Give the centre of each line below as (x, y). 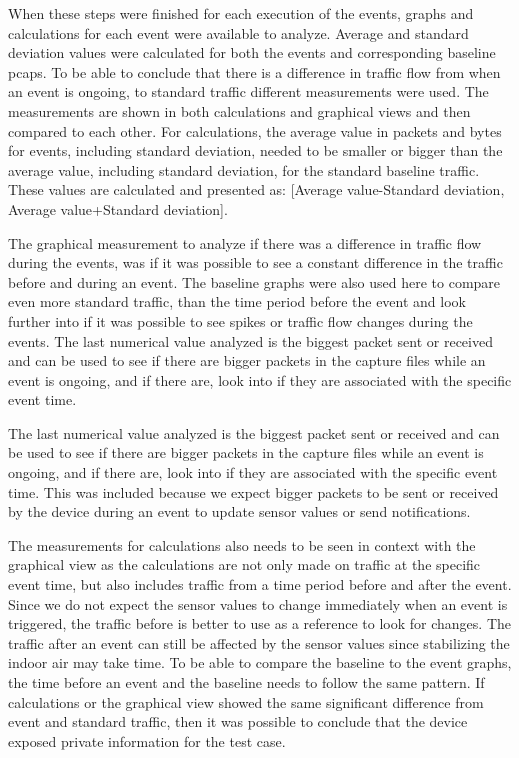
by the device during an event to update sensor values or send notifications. (239, 511)
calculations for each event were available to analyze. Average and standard (238, 32)
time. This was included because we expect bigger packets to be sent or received (253, 491)
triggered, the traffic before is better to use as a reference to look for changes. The (260, 623)
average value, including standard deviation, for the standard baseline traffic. (244, 169)
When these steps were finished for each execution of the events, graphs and (241, 13)
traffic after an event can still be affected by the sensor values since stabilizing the (259, 642)
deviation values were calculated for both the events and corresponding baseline (252, 52)
